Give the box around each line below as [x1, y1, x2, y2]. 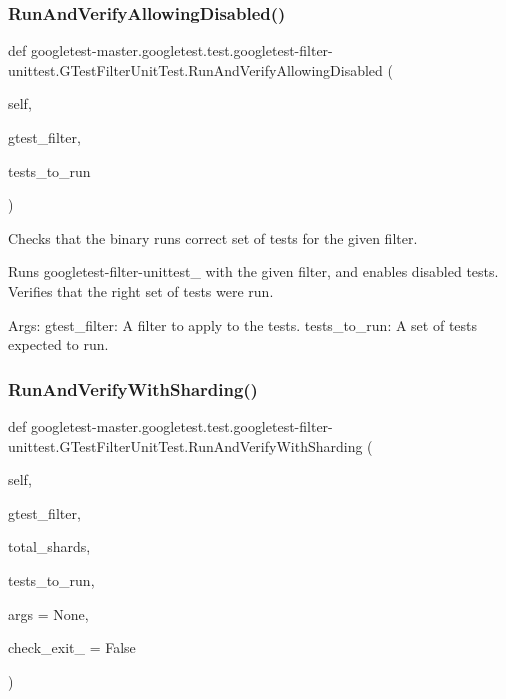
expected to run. [8, 334, 109, 355]
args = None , [8, 603, 89, 624]
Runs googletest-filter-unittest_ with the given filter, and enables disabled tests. [8, 261, 499, 282]
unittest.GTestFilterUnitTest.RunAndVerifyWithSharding [8, 435, 363, 456]
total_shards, [8, 536, 91, 557]
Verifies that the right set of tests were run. [8, 280, 274, 301]
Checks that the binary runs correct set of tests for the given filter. [8, 227, 418, 248]
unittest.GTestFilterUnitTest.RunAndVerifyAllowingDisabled [8, 59, 383, 80]
